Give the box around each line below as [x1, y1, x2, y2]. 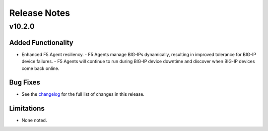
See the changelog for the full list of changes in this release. [21, 91, 145, 97]
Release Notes [9, 7, 70, 18]
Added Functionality [9, 38, 74, 47]
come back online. [21, 65, 60, 71]
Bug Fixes [9, 78, 41, 87]
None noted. [21, 117, 47, 124]
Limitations [9, 104, 45, 113]
